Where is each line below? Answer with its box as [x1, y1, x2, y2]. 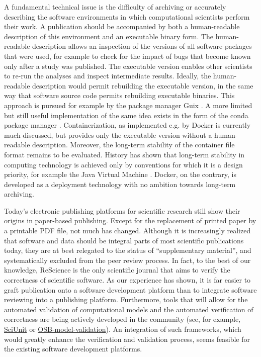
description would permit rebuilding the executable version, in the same [32, 80, 253, 91]
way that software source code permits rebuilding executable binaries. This [4, 90, 235, 101]
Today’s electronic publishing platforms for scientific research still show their [4, 205, 240, 216]
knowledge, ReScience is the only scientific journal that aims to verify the [4, 264, 230, 275]
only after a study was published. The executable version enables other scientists [4, 60, 252, 71]
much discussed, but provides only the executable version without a [4, 129, 212, 140]
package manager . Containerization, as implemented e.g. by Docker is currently [4, 120, 251, 130]
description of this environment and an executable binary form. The [4, 31, 214, 41]
